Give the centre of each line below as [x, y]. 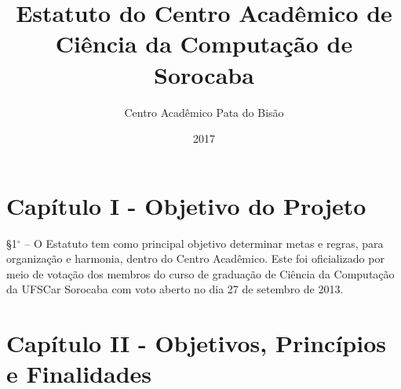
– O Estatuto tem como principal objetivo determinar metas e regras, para [204, 243]
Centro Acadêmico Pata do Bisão [204, 112]
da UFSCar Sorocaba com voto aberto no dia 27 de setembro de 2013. [175, 289]
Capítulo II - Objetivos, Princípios [196, 343]
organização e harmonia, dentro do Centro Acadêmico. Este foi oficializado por [195, 258]
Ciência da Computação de [204, 44]
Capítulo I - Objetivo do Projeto [186, 205]
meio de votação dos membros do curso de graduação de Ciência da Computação [200, 273]
